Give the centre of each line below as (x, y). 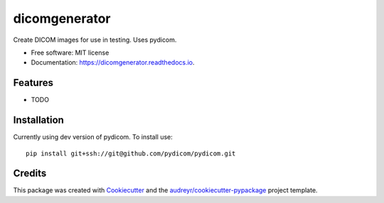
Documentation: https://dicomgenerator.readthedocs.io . (113, 62)
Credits (30, 174)
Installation (38, 120)
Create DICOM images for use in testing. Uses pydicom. (95, 40)
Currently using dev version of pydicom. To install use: (93, 137)
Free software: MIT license (70, 53)
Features (33, 83)
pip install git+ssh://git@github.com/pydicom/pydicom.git (131, 153)
